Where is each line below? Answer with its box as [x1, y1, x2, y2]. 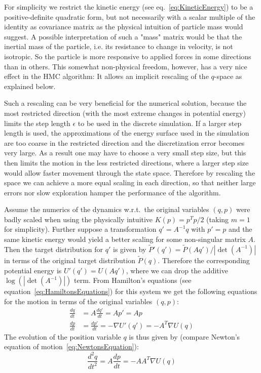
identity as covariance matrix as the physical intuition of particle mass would [4, 21, 243, 32]
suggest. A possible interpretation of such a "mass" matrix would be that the [4, 31, 242, 42]
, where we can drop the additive [126, 265, 228, 275]
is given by [113, 243, 146, 254]
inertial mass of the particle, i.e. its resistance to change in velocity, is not [4, 41, 233, 52]
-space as [214, 71, 242, 81]
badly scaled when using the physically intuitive [4, 214, 153, 224]
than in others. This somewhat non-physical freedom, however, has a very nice [4, 61, 247, 71]
